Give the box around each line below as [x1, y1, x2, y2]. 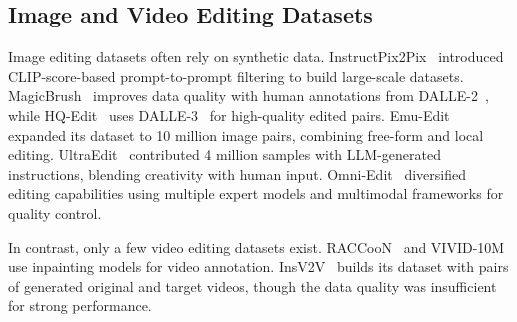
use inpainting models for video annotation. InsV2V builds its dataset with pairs [8, 256, 509, 277]
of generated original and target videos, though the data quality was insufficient [8, 275, 497, 296]
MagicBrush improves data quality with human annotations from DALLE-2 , [8, 85, 489, 106]
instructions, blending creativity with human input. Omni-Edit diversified [8, 163, 466, 184]
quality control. [8, 202, 102, 223]
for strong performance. [8, 295, 152, 316]
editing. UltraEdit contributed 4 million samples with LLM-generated [8, 144, 441, 165]
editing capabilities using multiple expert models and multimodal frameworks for [8, 183, 504, 204]
